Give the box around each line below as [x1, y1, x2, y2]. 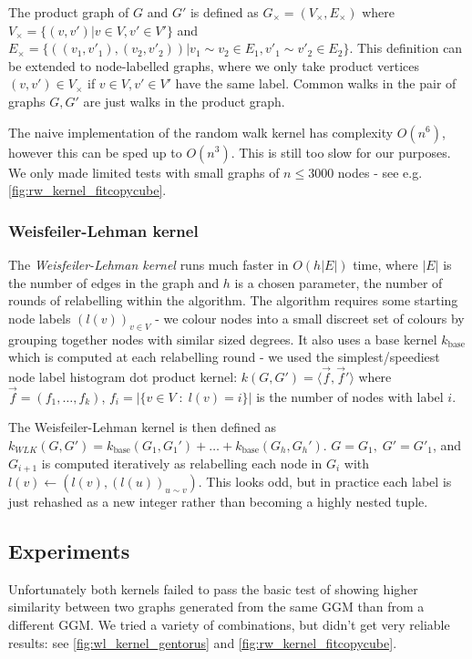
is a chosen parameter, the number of [234, 273, 443, 292]
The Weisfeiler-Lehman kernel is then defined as [8, 417, 277, 437]
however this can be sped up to [8, 142, 182, 161]
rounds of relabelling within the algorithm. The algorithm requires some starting [8, 291, 458, 310]
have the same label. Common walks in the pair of [175, 74, 457, 93]
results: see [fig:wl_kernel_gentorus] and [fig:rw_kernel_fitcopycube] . [8, 633, 397, 652]
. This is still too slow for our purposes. [231, 142, 451, 161]
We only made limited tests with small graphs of [8, 162, 280, 181]
